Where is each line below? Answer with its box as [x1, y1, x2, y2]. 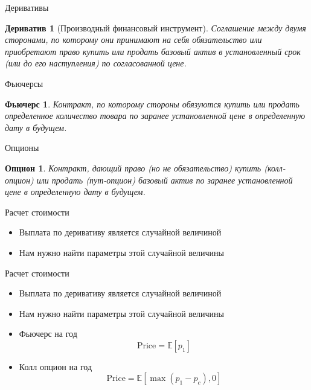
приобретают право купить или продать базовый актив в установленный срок [5, 45, 301, 57]
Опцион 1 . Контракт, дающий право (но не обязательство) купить [5, 161, 261, 174]
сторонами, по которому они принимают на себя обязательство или [5, 33, 262, 46]
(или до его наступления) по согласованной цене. [5, 57, 187, 69]
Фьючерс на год [19, 327, 77, 340]
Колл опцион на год [19, 360, 92, 372]
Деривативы [5, 1, 49, 13]
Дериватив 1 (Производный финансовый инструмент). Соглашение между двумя [5, 21, 306, 34]
